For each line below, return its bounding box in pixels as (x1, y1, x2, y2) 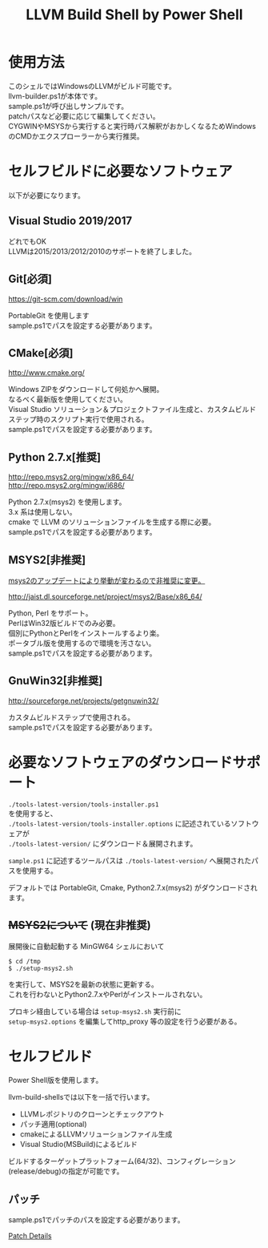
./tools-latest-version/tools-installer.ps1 (8, 800, 159, 809)
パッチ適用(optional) (19, 1120, 87, 1129)
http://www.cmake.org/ (8, 368, 86, 378)
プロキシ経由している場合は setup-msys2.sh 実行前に (8, 1006, 182, 1016)
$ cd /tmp (8, 957, 42, 965)
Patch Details (8, 1231, 52, 1241)
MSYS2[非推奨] (8, 553, 86, 567)
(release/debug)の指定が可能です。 (8, 1166, 124, 1176)
